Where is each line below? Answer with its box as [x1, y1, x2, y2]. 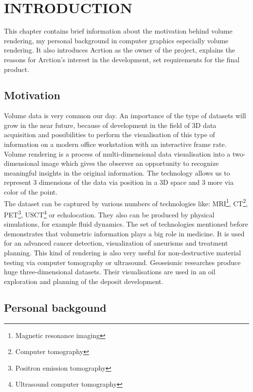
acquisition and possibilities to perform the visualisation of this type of [4, 129, 215, 140]
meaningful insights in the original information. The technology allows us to [4, 167, 230, 178]
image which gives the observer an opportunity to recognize [41, 158, 219, 168]
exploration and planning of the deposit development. [4, 276, 163, 286]
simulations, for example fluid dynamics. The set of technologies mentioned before [4, 219, 248, 229]
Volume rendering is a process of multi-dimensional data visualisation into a [4, 148, 231, 159]
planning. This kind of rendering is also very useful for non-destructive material [4, 247, 241, 257]
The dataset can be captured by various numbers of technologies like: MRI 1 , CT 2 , [4, 196, 248, 208]
